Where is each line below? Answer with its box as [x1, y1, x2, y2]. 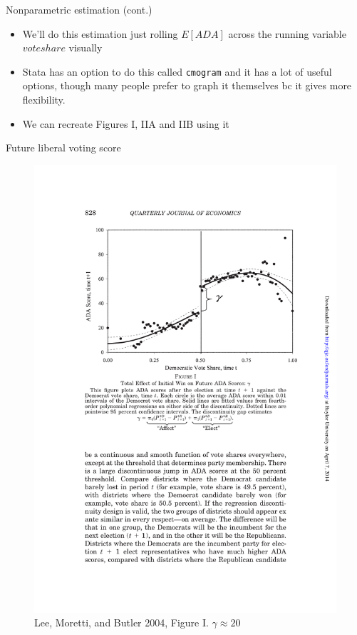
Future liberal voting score [6, 140, 121, 155]
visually [68, 40, 103, 55]
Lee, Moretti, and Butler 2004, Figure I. [34, 615, 209, 630]
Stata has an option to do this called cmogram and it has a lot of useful [22, 64, 332, 79]
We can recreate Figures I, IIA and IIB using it [22, 116, 229, 131]
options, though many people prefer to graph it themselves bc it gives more [22, 78, 352, 93]
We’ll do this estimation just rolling [22, 26, 178, 41]
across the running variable [228, 26, 346, 41]
